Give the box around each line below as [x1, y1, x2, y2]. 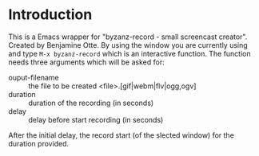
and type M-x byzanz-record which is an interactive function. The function [8, 49, 251, 58]
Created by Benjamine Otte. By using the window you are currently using [8, 40, 248, 49]
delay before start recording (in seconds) [28, 115, 164, 124]
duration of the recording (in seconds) [28, 98, 154, 107]
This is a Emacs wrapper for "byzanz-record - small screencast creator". [8, 32, 248, 41]
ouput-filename [8, 72, 59, 82]
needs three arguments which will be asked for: [8, 57, 165, 67]
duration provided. [8, 138, 70, 148]
